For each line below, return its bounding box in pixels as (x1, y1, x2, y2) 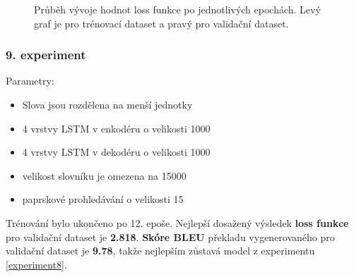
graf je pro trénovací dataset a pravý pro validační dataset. (34, 16, 289, 30)
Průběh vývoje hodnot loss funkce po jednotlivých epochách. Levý (34, 2, 321, 16)
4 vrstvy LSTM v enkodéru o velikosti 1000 (22, 121, 211, 135)
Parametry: (6, 73, 54, 88)
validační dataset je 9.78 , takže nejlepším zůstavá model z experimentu (6, 243, 315, 258)
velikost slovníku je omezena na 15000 (22, 168, 187, 183)
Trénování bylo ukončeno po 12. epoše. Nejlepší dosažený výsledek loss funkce (6, 215, 349, 230)
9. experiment (6, 46, 86, 63)
